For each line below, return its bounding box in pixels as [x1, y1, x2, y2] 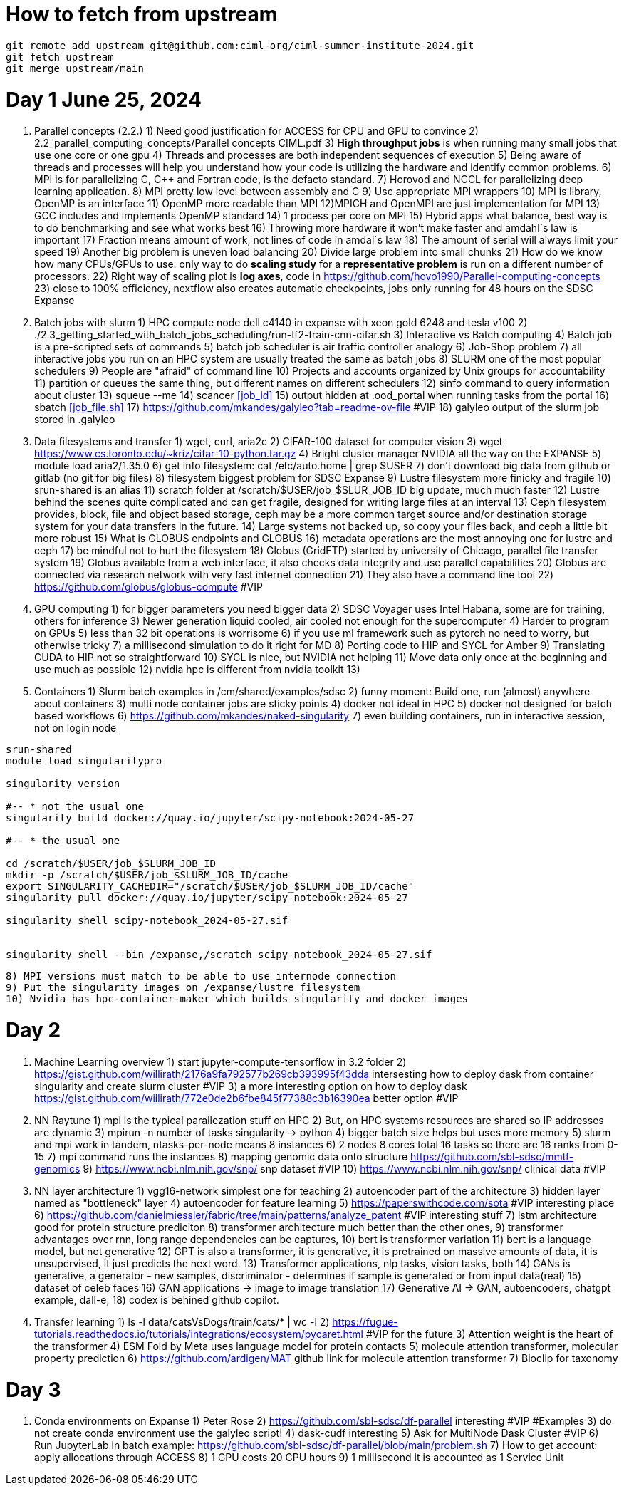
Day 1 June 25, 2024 [6, 87, 202, 112]
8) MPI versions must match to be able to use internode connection [6, 970, 396, 982]
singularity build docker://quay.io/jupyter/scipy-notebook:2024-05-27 [6, 812, 415, 824]
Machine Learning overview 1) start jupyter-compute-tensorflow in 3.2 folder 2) [34, 1055, 407, 1068]
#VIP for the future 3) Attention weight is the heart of [365, 1327, 613, 1340]
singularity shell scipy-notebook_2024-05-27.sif [6, 915, 288, 927]
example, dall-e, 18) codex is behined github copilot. [34, 1293, 279, 1306]
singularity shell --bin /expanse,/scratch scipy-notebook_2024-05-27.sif [6, 949, 432, 961]
